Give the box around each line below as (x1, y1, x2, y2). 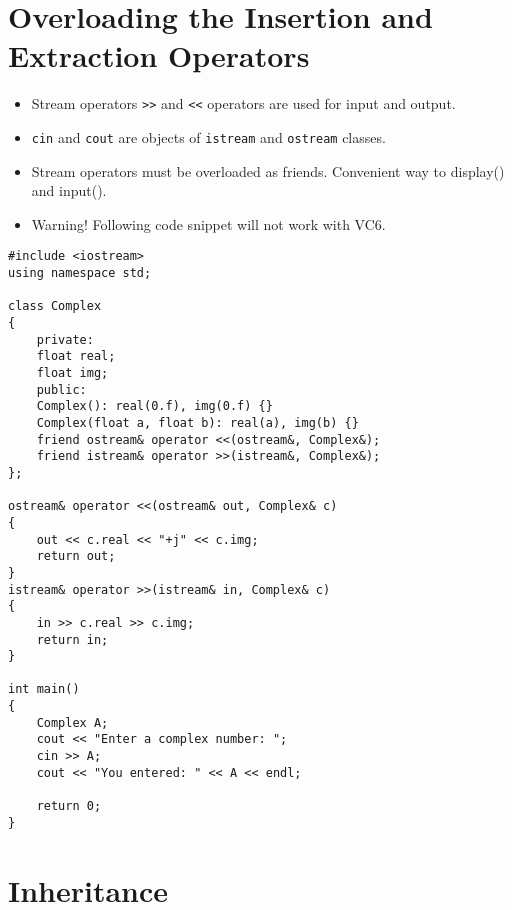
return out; (36, 549, 116, 564)
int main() (8, 682, 80, 697)
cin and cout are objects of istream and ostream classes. (31, 126, 386, 147)
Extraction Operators (8, 35, 310, 76)
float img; (36, 366, 109, 380)
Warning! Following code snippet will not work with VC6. (31, 213, 386, 234)
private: (36, 332, 94, 347)
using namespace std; (8, 266, 152, 281)
